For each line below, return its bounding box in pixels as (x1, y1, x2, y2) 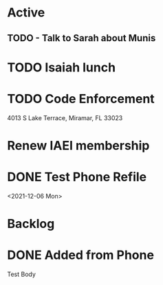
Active (7, 5, 45, 21)
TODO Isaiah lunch (7, 60, 116, 75)
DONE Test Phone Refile (7, 170, 146, 185)
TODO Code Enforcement (7, 91, 155, 106)
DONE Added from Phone (7, 247, 155, 263)
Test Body (7, 270, 36, 278)
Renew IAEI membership (7, 137, 150, 153)
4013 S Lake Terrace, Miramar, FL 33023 (7, 113, 123, 122)
